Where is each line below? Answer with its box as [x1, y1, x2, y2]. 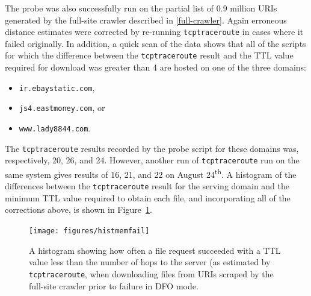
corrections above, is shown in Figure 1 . [5, 203, 152, 216]
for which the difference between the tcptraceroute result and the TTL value [5, 49, 294, 61]
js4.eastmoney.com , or [19, 101, 105, 114]
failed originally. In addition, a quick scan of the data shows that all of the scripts [5, 37, 306, 49]
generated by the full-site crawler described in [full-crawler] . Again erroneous [5, 13, 287, 26]
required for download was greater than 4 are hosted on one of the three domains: [5, 61, 307, 74]
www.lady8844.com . [19, 122, 91, 134]
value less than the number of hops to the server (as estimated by [29, 256, 271, 268]
